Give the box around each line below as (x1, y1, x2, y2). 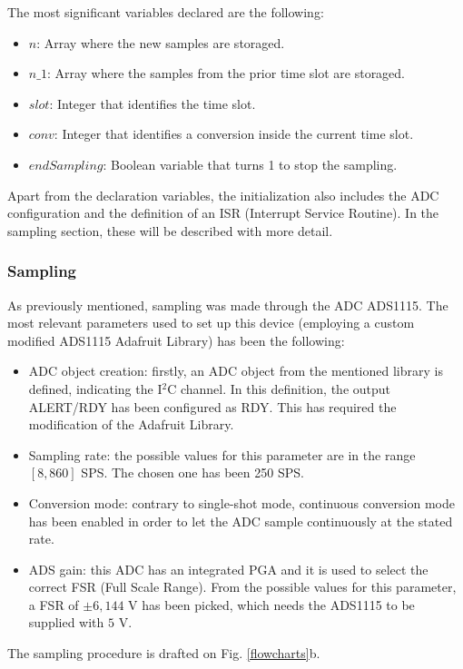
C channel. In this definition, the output (167, 379, 391, 398)
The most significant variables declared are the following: (7, 3, 324, 21)
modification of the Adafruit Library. (28, 415, 234, 434)
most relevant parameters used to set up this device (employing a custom (7, 313, 415, 332)
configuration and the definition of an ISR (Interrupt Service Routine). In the (7, 203, 439, 222)
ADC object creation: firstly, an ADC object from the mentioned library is (28, 361, 443, 380)
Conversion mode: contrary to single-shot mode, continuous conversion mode (28, 493, 455, 512)
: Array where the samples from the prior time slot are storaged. (46, 64, 406, 83)
